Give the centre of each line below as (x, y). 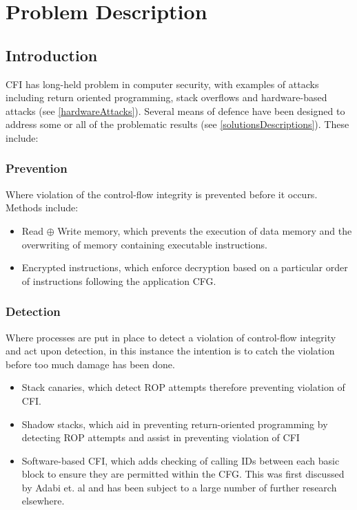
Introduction (52, 55)
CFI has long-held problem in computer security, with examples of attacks (162, 84)
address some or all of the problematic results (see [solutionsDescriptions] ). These (177, 124)
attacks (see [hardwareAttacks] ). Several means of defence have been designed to (175, 110)
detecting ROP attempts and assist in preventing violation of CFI (161, 437)
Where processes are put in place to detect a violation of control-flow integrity (171, 337)
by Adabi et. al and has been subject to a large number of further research (179, 487)
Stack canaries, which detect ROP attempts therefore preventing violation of (183, 387)
